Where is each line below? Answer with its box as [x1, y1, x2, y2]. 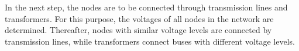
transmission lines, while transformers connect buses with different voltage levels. [5, 35, 295, 47]
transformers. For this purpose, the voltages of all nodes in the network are [5, 12, 274, 24]
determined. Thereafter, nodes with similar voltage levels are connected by [5, 24, 272, 36]
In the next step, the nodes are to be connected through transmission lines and [5, 1, 288, 13]
